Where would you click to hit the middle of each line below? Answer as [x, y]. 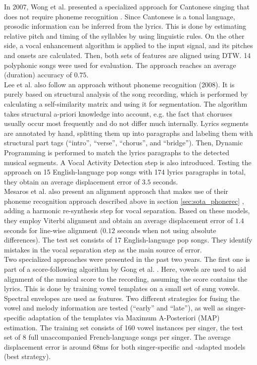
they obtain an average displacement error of [72, 181]
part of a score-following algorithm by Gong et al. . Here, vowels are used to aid [125, 269]
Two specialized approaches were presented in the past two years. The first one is [127, 259]
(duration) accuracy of [38, 75]
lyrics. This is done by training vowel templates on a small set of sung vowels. [122, 288]
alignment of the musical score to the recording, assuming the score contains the [126, 278]
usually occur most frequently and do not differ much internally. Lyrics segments [126, 123]
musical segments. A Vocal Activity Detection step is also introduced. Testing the [128, 162]
